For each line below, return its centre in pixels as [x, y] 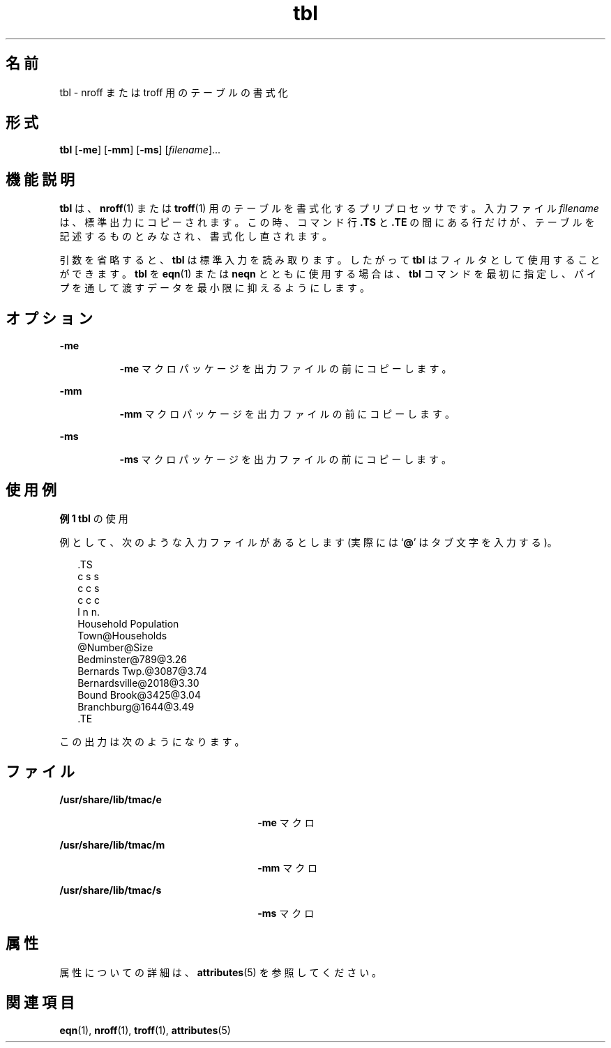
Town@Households [122, 635]
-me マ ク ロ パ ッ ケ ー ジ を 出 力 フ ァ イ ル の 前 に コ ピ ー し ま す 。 [286, 369]
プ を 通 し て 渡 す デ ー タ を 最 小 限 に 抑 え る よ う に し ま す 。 [214, 288]
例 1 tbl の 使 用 [94, 518]
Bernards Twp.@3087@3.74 [142, 671]
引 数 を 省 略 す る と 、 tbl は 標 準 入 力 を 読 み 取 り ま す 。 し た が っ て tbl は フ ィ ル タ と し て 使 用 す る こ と [330, 260]
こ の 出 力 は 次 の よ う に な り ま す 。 [152, 741]
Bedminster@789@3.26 [132, 659]
